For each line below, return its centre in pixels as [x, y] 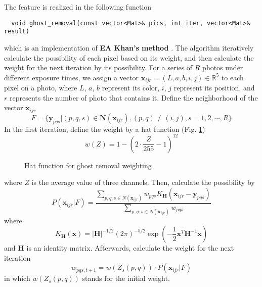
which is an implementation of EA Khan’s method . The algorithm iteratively [129, 47]
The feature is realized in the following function [78, 7]
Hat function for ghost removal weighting [88, 165]
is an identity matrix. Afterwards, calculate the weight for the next [130, 248]
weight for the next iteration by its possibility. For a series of [98, 67]
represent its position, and [214, 88]
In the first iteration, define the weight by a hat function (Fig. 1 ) [105, 129]
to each [232, 77]
